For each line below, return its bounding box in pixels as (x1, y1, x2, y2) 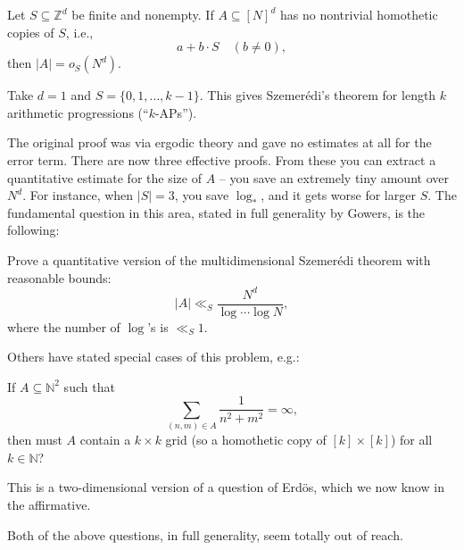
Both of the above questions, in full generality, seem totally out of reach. (7, 525, 403, 544)
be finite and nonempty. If (71, 5, 214, 23)
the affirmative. (7, 496, 91, 514)
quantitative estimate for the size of (7, 168, 202, 187)
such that (63, 377, 115, 396)
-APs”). (154, 103, 197, 121)
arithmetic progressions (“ (7, 103, 149, 121)
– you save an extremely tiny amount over (219, 168, 449, 187)
